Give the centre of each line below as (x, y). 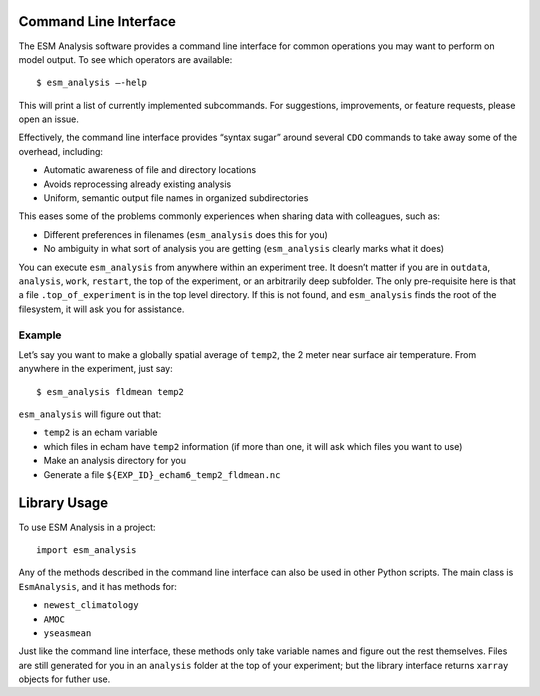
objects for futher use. (64, 679)
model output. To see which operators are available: (125, 59)
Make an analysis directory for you (115, 461)
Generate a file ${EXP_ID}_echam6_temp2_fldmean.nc (162, 474)
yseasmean (67, 633)
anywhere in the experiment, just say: (96, 369)
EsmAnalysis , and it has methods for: (97, 586)
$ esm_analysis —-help (92, 83)
